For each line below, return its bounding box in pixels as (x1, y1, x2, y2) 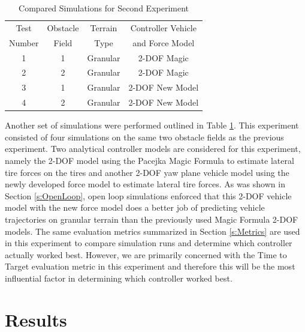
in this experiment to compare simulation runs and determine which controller (5, 237, 292, 249)
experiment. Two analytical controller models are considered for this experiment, (5, 142, 301, 155)
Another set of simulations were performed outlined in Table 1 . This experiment (5, 119, 299, 131)
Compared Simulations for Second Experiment (19, 2, 189, 14)
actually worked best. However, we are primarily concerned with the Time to (5, 248, 287, 261)
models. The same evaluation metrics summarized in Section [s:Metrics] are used (5, 225, 300, 237)
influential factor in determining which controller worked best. (5, 271, 232, 284)
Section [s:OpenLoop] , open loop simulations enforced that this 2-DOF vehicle (5, 189, 292, 202)
